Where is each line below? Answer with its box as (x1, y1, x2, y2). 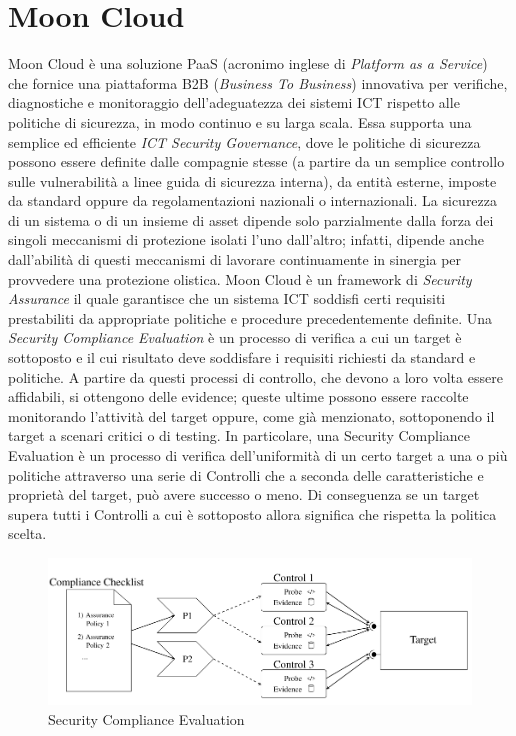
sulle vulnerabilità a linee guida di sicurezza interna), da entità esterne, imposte (8, 170, 497, 191)
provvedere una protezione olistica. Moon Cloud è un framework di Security (8, 268, 472, 289)
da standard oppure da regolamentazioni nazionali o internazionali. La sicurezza (8, 190, 498, 211)
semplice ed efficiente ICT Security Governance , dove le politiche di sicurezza (8, 131, 481, 152)
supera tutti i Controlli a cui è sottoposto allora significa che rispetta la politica (8, 503, 497, 524)
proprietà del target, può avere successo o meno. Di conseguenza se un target (8, 484, 480, 505)
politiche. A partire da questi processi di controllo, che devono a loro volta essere (8, 366, 503, 387)
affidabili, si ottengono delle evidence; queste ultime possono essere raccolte (8, 386, 469, 407)
